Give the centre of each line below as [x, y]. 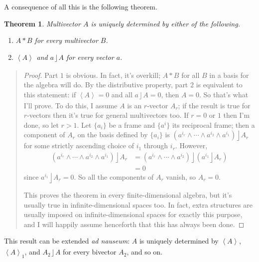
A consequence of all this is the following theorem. [81, 6]
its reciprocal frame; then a [213, 125]
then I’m [237, 115]
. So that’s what [224, 94]
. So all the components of [114, 177]
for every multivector [66, 40]
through [156, 145]
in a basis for [229, 75]
